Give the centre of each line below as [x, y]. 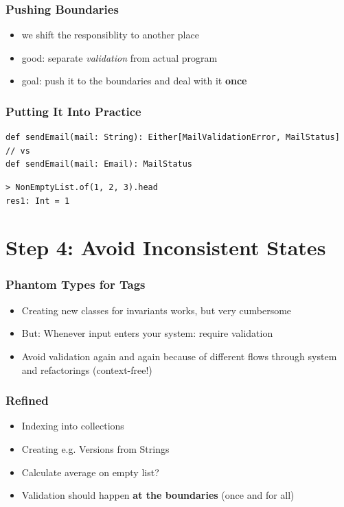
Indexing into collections [73, 426]
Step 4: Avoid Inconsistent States [166, 247]
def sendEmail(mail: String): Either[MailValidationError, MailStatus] [173, 138]
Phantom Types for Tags [76, 284]
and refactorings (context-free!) [87, 369]
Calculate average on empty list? [90, 472]
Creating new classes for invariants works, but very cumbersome [157, 310]
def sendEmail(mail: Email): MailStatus [99, 164]
